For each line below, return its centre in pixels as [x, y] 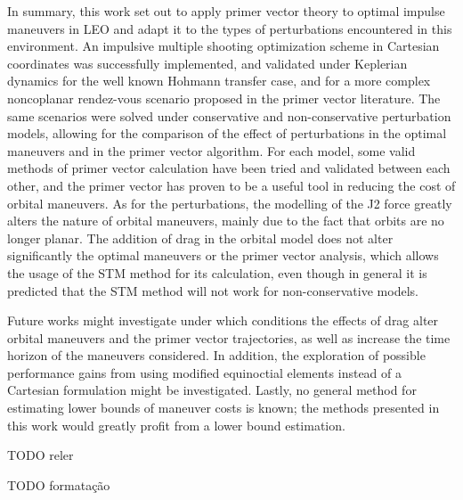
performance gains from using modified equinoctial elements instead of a [204, 372]
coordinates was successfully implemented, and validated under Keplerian [207, 63]
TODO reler [41, 455]
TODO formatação [59, 484]
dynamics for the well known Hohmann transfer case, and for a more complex [219, 81]
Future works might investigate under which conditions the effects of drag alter [223, 320]
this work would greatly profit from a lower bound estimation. [176, 425]
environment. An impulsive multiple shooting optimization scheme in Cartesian [223, 46]
